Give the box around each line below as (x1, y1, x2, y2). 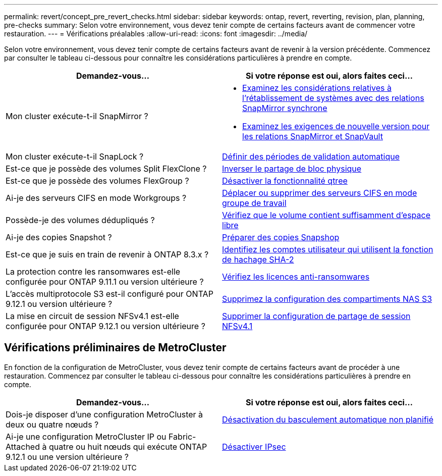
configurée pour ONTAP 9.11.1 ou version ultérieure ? (6, 277, 204, 287)
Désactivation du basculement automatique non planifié (222, 414, 434, 425)
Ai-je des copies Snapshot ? (6, 232, 112, 242)
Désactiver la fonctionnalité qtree (222, 176, 348, 186)
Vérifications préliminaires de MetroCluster (4, 341, 227, 354)
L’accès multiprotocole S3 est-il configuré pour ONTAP (6, 289, 213, 299)
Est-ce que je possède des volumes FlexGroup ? (6, 176, 189, 186)
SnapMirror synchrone (242, 103, 327, 113)
